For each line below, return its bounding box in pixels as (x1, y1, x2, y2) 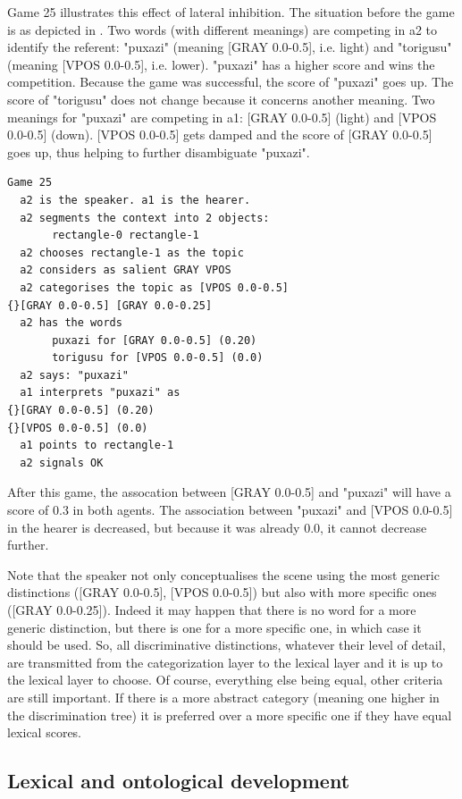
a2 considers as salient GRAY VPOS (20, 264, 231, 277)
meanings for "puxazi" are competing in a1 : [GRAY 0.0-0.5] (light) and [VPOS (7, 107, 437, 126)
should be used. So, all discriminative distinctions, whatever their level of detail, (7, 635, 446, 654)
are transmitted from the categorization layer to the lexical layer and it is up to (7, 652, 443, 671)
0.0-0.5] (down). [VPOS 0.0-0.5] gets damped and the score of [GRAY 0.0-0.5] (7, 125, 433, 144)
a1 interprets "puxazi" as (20, 386, 181, 399)
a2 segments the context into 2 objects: (20, 211, 270, 224)
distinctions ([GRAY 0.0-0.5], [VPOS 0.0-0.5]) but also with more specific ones (7, 583, 437, 601)
